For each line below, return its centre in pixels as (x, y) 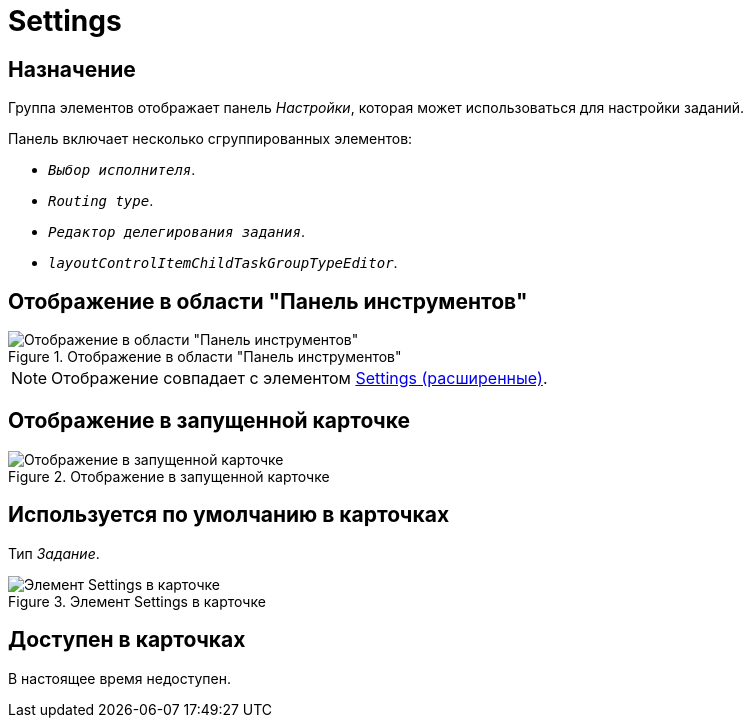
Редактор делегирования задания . (176, 232)
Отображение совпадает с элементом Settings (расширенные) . (299, 378)
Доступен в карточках (127, 640)
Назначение (72, 69)
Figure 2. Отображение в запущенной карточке (169, 476)
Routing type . (101, 201)
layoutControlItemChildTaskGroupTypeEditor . (223, 263)
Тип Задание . (54, 553)
